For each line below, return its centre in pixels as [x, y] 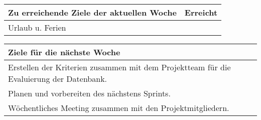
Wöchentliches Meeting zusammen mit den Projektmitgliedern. [119, 108]
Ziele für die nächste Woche [64, 52]
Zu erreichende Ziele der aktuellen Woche [92, 12]
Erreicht [201, 12]
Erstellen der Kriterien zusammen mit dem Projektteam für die [119, 67]
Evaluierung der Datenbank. [58, 79]
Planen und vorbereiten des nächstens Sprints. [89, 93]
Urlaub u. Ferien [37, 27]
